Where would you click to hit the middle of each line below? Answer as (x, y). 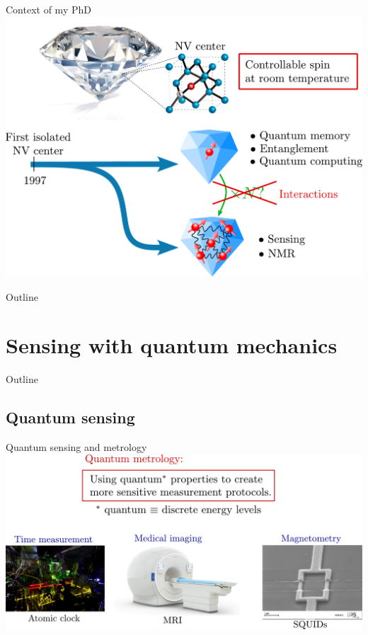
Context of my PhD (48, 9)
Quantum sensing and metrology (76, 447)
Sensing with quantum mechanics (172, 345)
